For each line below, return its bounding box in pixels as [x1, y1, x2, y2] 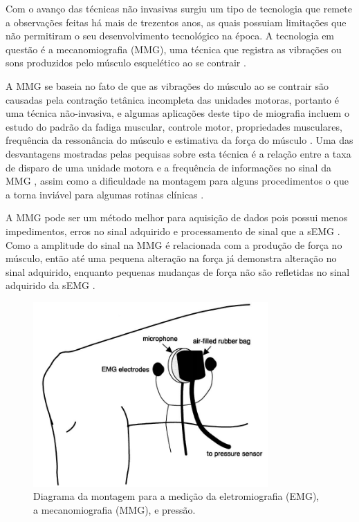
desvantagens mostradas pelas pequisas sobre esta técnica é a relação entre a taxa [6, 146, 351, 160]
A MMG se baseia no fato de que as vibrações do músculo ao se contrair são [6, 78, 329, 93]
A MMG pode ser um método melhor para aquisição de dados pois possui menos [6, 210, 348, 225]
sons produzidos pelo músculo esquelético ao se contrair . [6, 55, 246, 70]
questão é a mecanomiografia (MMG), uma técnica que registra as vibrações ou [6, 41, 342, 56]
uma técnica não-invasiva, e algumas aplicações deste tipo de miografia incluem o [6, 106, 349, 120]
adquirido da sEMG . [6, 278, 95, 292]
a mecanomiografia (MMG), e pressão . [33, 502, 196, 516]
